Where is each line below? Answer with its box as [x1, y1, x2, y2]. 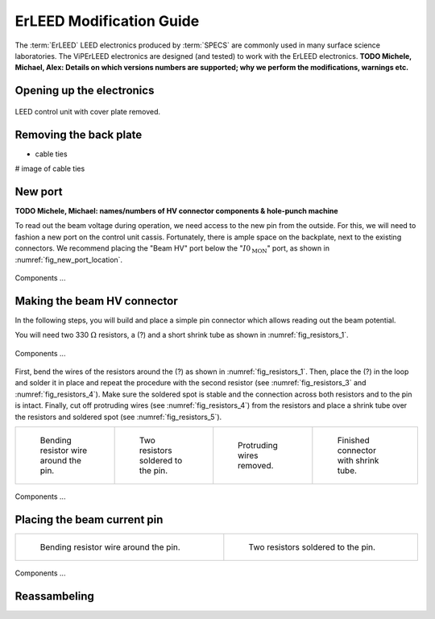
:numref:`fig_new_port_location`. [14, 255, 123, 264]
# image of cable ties [14, 164, 85, 173]
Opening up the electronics [14, 84, 155, 98]
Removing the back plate [14, 127, 143, 141]
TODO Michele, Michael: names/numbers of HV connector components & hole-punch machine [14, 206, 338, 215]
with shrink [337, 455, 379, 466]
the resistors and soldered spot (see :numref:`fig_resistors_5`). [14, 412, 222, 422]
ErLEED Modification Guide [14, 12, 200, 30]
